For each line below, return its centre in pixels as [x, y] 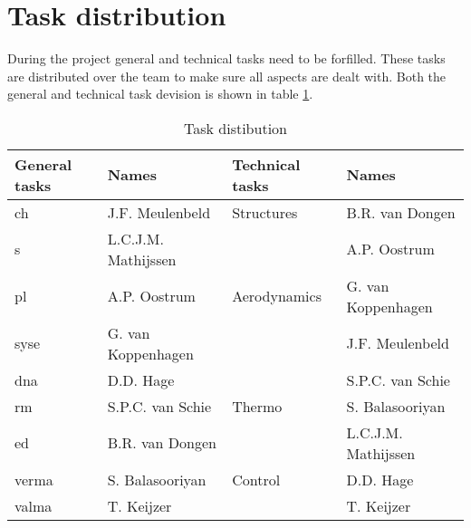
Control [256, 479]
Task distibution [235, 128]
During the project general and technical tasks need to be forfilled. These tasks [226, 58]
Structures [265, 212]
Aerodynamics [277, 296]
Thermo [257, 406]
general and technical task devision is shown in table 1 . [160, 94]
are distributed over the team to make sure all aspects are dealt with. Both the [227, 76]
